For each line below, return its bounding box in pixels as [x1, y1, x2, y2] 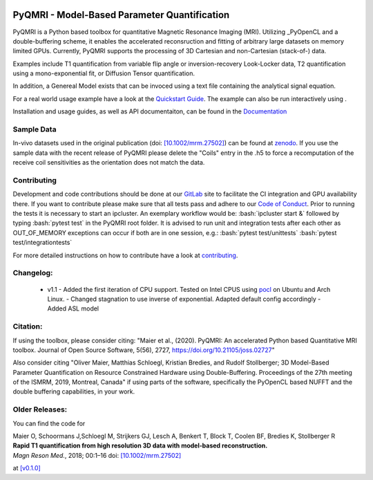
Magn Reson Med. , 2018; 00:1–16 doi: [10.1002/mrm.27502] [12, 451, 182, 459]
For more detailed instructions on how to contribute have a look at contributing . [12, 251, 238, 259]
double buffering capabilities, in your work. [12, 387, 135, 396]
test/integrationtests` [12, 239, 73, 247]
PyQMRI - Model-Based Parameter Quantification [12, 9, 230, 21]
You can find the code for [12, 419, 86, 427]
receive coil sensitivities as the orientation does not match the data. [12, 158, 205, 167]
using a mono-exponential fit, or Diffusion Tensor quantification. [12, 69, 195, 77]
